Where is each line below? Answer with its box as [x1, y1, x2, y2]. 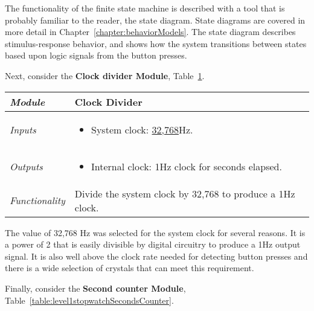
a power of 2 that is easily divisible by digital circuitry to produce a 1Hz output [5, 238, 301, 251]
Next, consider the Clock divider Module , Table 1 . [5, 69, 205, 82]
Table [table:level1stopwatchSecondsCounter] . [5, 293, 174, 306]
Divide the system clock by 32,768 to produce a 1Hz [74, 186, 295, 200]
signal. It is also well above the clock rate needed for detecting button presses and [5, 249, 308, 262]
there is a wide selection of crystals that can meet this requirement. [5, 261, 254, 274]
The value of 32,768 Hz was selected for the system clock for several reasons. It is [5, 226, 306, 239]
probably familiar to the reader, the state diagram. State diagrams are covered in [5, 13, 306, 26]
